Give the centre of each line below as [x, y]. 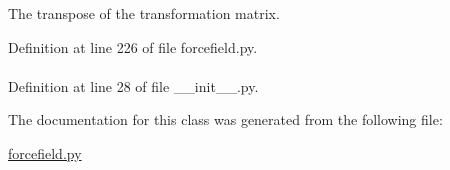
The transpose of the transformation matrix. [144, 13]
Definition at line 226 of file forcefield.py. [133, 46]
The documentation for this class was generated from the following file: [225, 119]
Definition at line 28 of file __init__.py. [133, 85]
